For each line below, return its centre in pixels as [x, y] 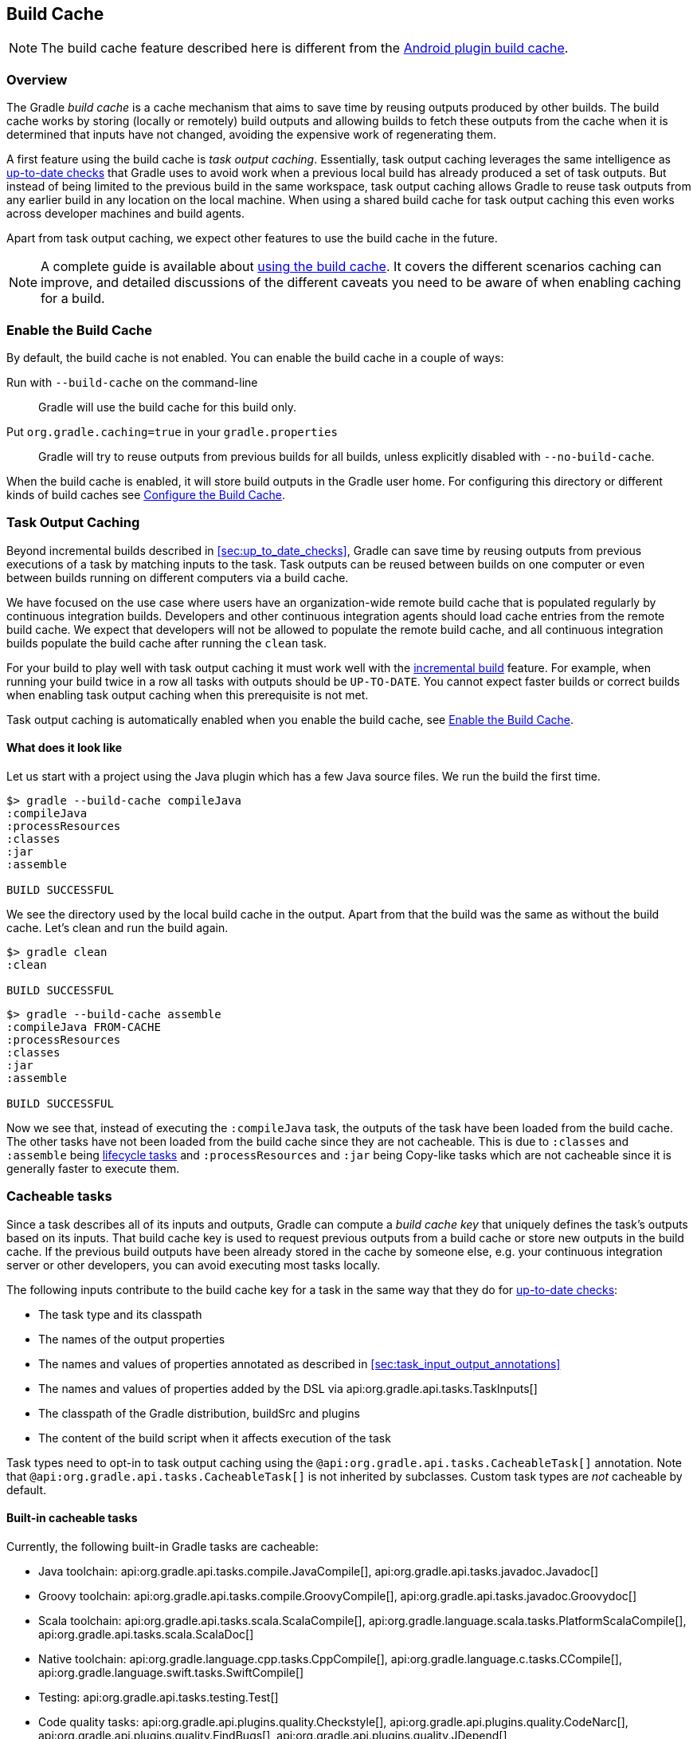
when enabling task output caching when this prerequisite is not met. [188, 694]
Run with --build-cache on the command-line [132, 382]
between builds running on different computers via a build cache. [178, 577]
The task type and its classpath [120, 1314]
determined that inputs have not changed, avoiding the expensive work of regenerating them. [252, 135]
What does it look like [65, 748]
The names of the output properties [132, 1339]
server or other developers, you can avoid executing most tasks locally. [194, 1265]
